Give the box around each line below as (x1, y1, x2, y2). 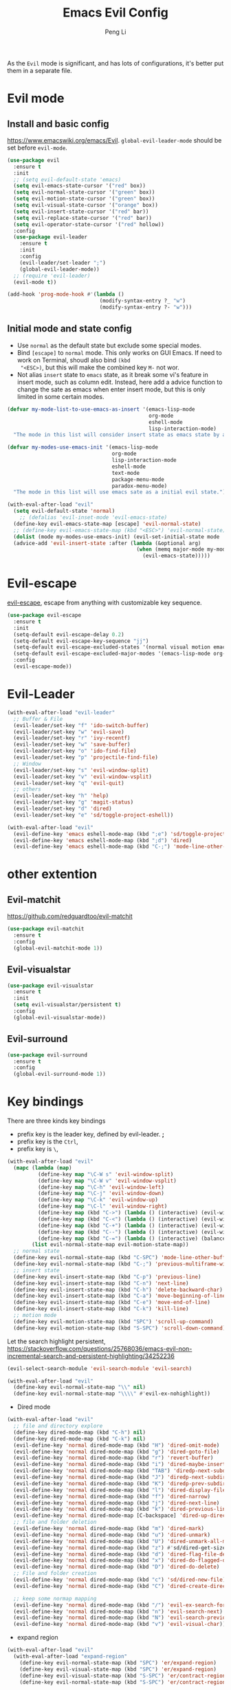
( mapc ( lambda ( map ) (13, 1164, 72, 1171)
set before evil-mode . (7, 143, 67, 152)
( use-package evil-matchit (7, 926, 85, 933)
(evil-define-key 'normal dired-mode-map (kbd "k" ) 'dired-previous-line (13, 1506, 229, 1513)
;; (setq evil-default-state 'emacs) (13, 176, 122, 183)
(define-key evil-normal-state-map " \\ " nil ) (13, 1384, 146, 1391)
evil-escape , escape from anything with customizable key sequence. (7, 598, 202, 607)
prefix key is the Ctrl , (16, 1137, 79, 1146)
